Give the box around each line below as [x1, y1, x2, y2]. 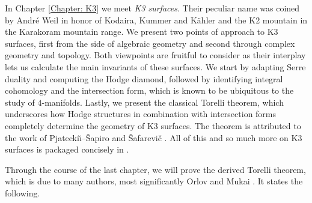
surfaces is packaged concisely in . [5, 143, 129, 156]
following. [5, 186, 40, 199]
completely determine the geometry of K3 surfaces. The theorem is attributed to [5, 119, 301, 132]
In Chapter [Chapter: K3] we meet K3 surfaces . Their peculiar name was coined [5, 2, 300, 14]
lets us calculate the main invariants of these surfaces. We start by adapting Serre [5, 60, 306, 73]
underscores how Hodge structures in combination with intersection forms [5, 108, 277, 120]
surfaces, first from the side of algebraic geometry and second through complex [5, 37, 295, 49]
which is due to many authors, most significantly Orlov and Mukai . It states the [5, 175, 303, 187]
